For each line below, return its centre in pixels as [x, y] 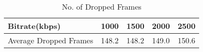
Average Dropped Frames [51, 40]
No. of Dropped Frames [101, 6]
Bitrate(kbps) [34, 26]
